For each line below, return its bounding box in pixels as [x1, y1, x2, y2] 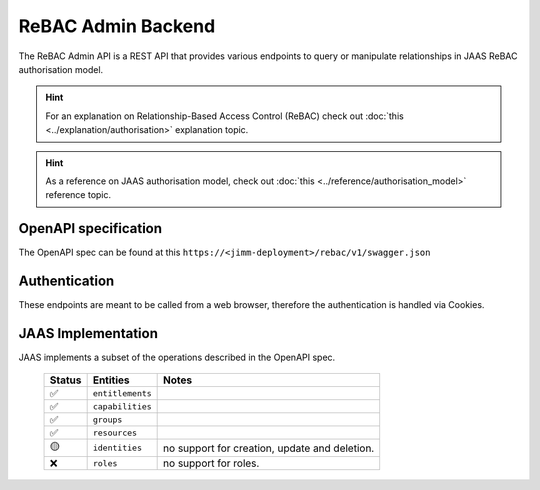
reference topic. [45, 189, 112, 201]
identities [92, 443, 142, 454]
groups [92, 414, 123, 425]
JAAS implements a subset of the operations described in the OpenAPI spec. [18, 351, 336, 363]
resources [92, 427, 138, 438]
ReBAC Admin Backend [18, 15, 216, 37]
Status [49, 373, 82, 387]
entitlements [92, 388, 152, 399]
